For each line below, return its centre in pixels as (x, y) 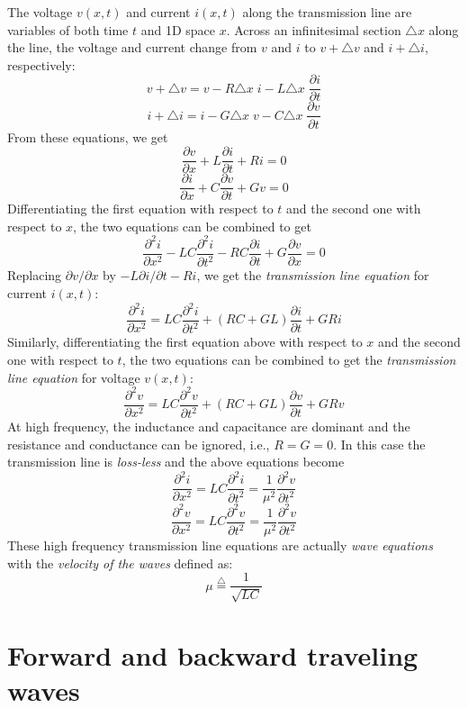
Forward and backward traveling (213, 654)
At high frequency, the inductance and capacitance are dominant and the (209, 427)
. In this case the (379, 444)
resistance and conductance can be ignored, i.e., (139, 444)
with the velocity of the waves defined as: (120, 563)
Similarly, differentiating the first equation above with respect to (185, 342)
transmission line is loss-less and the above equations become (176, 462)
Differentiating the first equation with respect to (140, 209)
